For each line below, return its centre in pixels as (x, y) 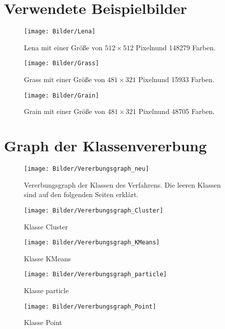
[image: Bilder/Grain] (62, 95)
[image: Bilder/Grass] (62, 63)
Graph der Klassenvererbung (106, 146)
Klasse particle (46, 290)
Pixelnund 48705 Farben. (177, 111)
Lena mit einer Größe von (63, 47)
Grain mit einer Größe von (65, 111)
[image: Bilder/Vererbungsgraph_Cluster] (94, 210)
